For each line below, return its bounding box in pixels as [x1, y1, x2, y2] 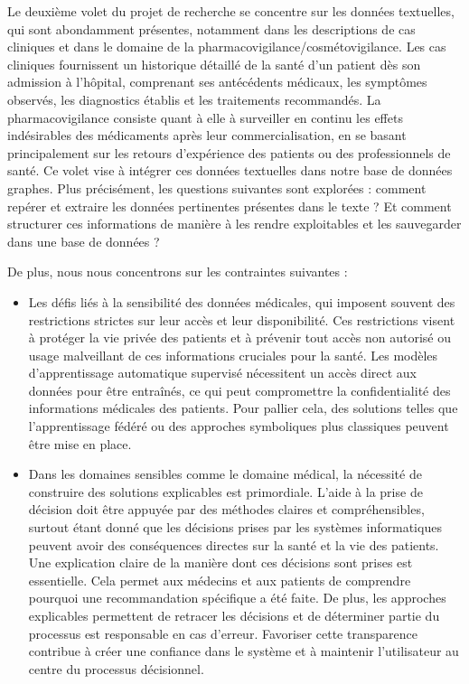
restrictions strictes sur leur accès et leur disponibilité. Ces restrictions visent [28, 310, 455, 329]
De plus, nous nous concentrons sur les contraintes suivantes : [7, 262, 348, 281]
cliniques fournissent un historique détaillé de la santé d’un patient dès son [7, 54, 421, 73]
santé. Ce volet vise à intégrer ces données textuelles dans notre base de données [7, 161, 453, 180]
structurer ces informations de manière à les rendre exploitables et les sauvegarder [7, 214, 462, 233]
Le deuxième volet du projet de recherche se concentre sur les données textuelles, [7, 2, 455, 20]
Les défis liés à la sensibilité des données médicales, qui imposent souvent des [28, 292, 455, 311]
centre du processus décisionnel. [28, 659, 204, 678]
